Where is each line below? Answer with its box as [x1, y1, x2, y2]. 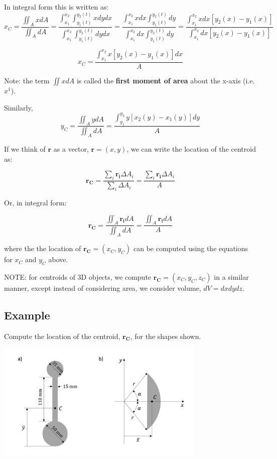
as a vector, [53, 144, 89, 154]
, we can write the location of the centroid [126, 144, 256, 154]
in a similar [214, 271, 249, 282]
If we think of [4, 144, 46, 154]
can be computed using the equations [133, 243, 248, 254]
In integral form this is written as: [4, 2, 109, 12]
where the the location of [4, 243, 81, 254]
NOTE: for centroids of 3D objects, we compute [4, 271, 152, 282]
